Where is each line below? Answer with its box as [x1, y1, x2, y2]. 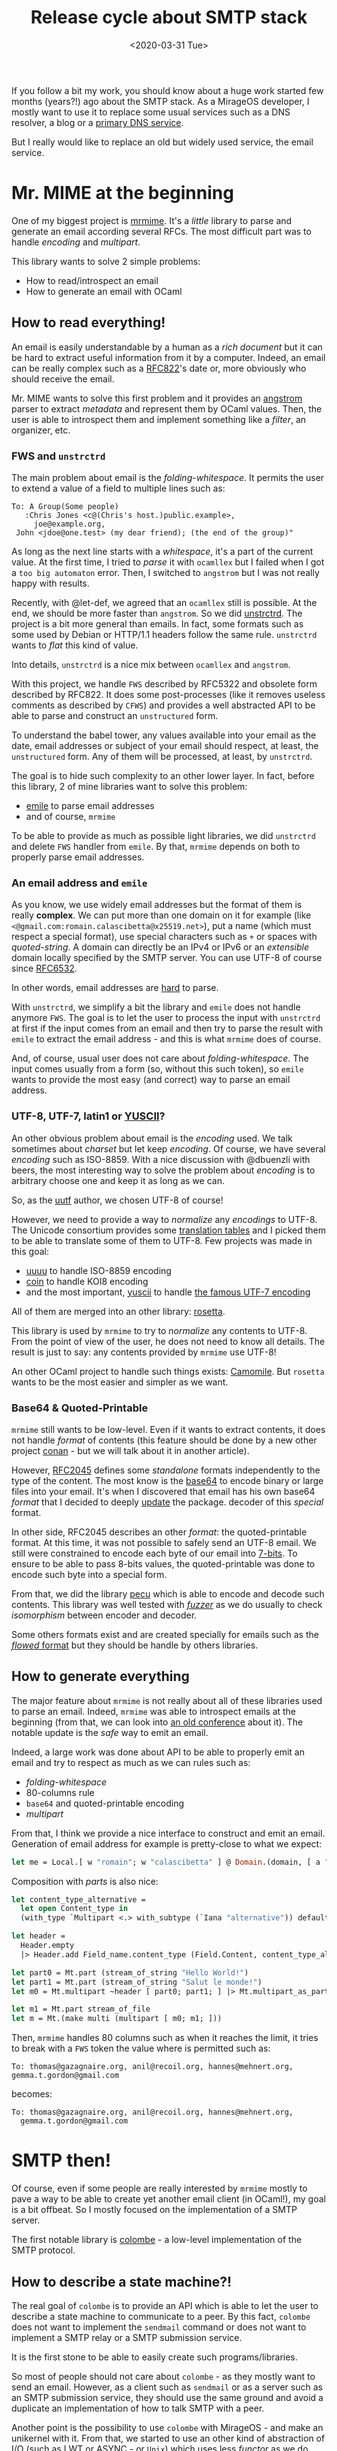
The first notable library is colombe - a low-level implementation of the [11, 2234, 303, 2246]
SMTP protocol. [11, 2244, 76, 2256]
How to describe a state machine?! [11, 2273, 233, 2290]
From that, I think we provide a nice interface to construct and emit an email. [11, 1827, 326, 1839]
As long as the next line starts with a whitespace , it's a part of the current [11, 545, 314, 557]
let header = [11, 1931, 66, 1941]
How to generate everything [11, 1668, 190, 1685]
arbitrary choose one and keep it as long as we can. [11, 1174, 225, 1186]
